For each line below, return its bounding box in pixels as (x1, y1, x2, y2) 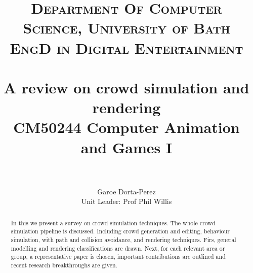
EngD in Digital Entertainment (10, 37, 243, 58)
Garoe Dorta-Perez (97, 186, 156, 196)
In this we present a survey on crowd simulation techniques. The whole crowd (11, 218, 216, 227)
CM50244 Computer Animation (13, 117, 240, 138)
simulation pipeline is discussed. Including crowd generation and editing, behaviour (11, 227, 230, 235)
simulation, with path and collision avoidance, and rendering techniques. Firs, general (11, 235, 236, 244)
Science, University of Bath (23, 17, 230, 38)
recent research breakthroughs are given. (11, 260, 117, 269)
